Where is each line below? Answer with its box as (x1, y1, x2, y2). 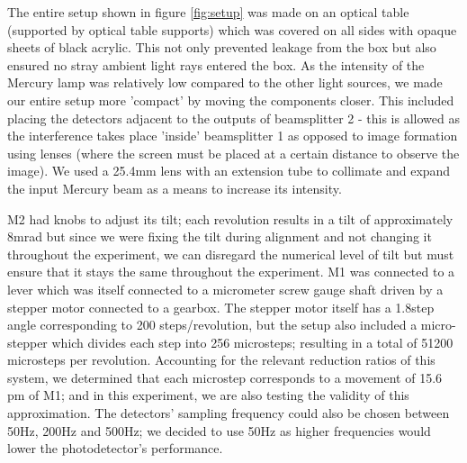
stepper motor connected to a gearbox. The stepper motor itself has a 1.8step (7, 297, 435, 316)
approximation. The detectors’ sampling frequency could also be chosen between (7, 404, 450, 422)
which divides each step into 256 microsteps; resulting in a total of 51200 (51, 332, 454, 351)
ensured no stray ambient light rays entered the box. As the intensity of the (7, 55, 425, 74)
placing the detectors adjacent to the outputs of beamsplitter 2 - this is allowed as (7, 108, 460, 127)
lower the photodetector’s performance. (7, 439, 223, 458)
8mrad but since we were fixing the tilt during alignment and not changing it (7, 227, 432, 246)
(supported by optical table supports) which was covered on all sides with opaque (7, 20, 457, 39)
